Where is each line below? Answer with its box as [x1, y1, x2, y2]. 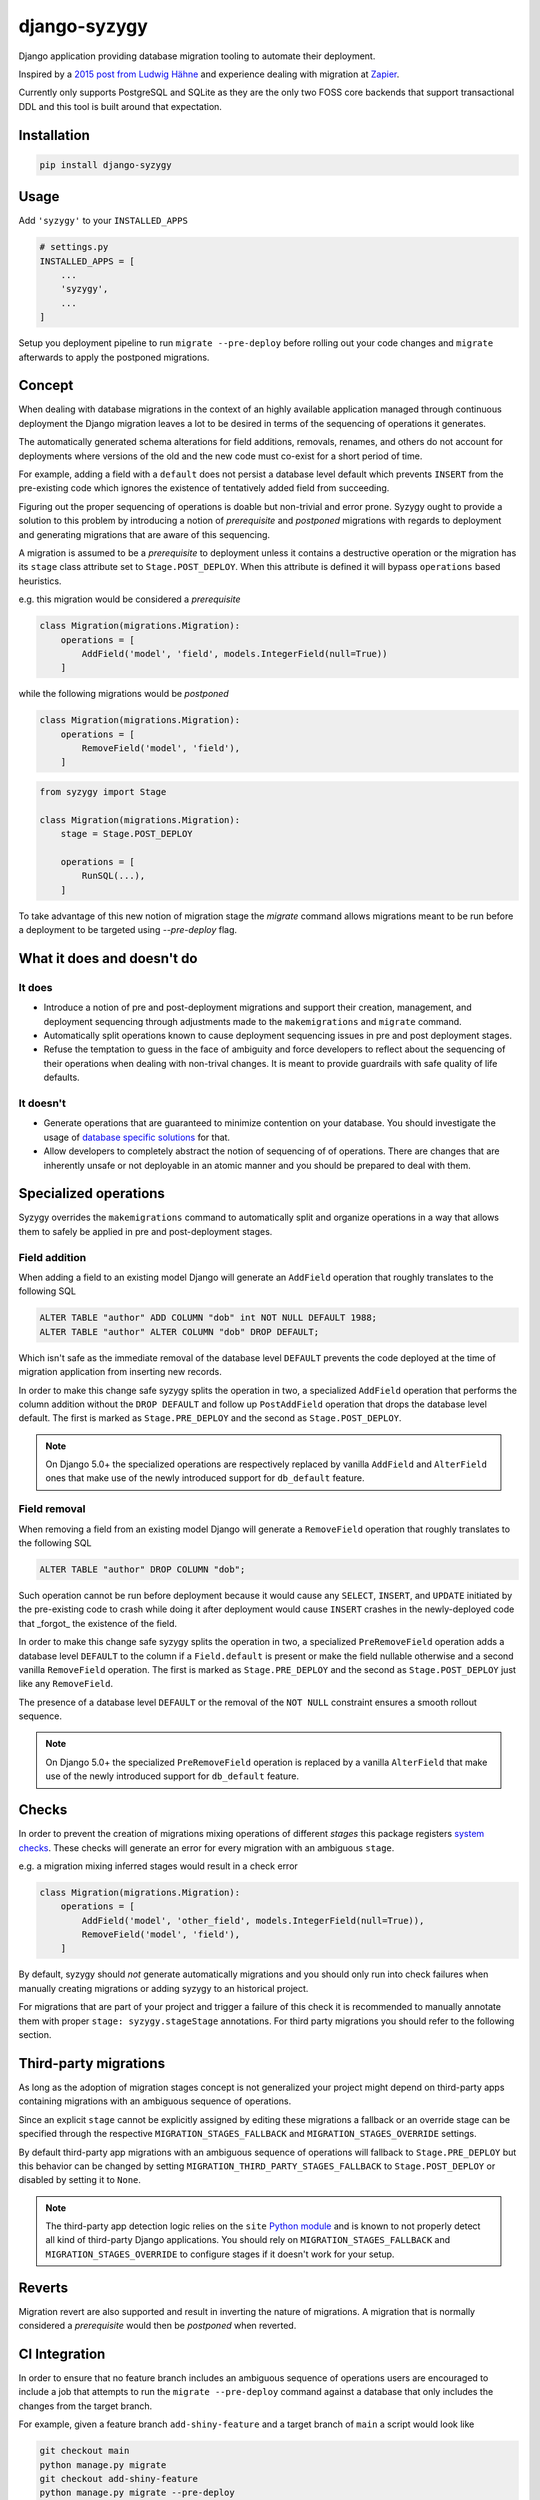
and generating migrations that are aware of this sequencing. [18, 528, 270, 540]
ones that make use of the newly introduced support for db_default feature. [45, 1472, 365, 1484]
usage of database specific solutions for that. [43, 1131, 230, 1143]
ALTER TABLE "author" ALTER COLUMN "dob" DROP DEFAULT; [39, 1326, 320, 1337]
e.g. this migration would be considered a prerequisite [18, 593, 241, 605]
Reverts [18, 2279, 69, 2296]
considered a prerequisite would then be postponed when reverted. [18, 2320, 297, 2332]
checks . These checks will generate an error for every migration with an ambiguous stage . [18, 1841, 395, 1854]
